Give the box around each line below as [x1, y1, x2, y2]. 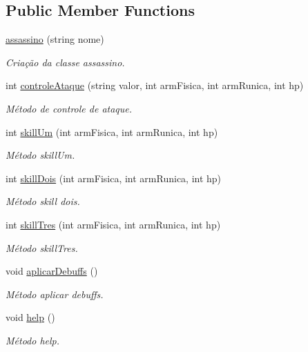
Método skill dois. [6, 194, 80, 208]
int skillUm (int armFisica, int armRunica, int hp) [6, 124, 218, 139]
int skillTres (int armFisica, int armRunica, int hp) [6, 217, 221, 231]
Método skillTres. [6, 240, 78, 255]
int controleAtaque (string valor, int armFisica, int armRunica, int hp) [6, 78, 304, 92]
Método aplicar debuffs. [6, 286, 104, 301]
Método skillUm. [6, 148, 75, 162]
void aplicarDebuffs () [6, 264, 98, 278]
